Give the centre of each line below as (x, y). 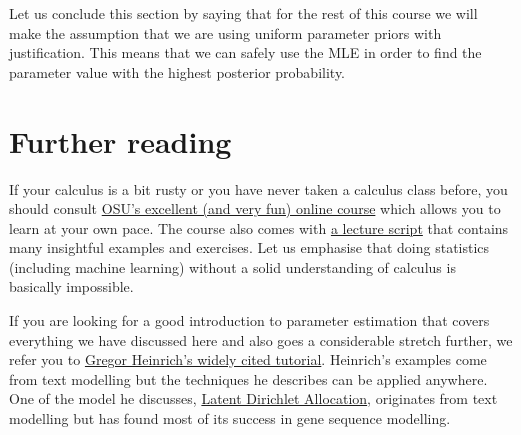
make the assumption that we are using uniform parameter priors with (225, 32)
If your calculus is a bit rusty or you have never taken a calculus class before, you (258, 188)
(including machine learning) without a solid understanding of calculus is (232, 266)
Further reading (120, 140)
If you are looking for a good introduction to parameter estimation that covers (249, 320)
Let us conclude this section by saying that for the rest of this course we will (243, 13)
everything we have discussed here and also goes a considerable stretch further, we (261, 339)
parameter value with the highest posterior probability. (177, 71)
